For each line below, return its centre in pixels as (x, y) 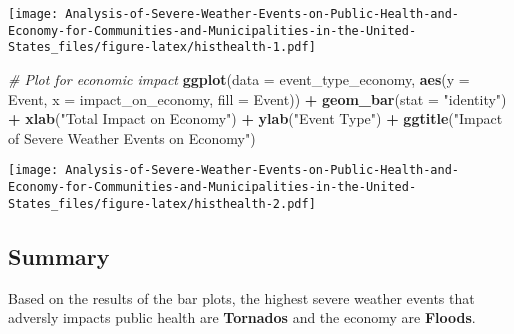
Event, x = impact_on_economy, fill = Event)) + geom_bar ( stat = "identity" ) (257, 98)
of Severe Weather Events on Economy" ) (132, 137)
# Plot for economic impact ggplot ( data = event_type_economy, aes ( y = (239, 78)
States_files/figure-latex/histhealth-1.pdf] (162, 47)
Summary (59, 255)
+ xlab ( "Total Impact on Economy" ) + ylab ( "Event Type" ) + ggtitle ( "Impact (255, 118)
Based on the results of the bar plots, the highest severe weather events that (241, 297)
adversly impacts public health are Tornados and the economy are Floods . (242, 317)
